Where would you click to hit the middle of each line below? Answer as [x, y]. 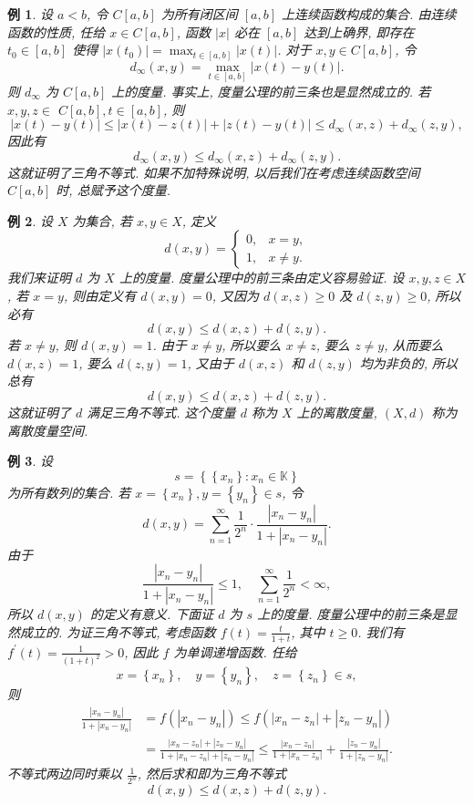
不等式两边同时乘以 [65, 774]
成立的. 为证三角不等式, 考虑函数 [118, 631]
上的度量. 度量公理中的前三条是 [351, 614]
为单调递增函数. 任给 [235, 651]
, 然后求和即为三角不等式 [211, 774]
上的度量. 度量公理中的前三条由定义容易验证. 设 [262, 278]
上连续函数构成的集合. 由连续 [369, 14]
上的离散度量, [337, 413]
